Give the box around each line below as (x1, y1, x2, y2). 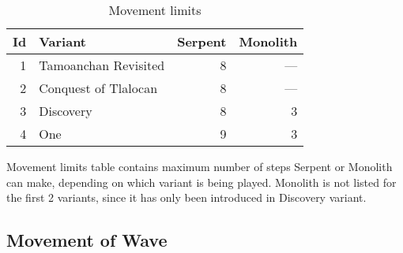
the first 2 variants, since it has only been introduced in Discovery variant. (6, 189, 367, 206)
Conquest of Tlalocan (39, 79, 158, 97)
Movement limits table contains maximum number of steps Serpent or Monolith (6, 158, 393, 174)
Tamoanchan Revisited (39, 56, 165, 74)
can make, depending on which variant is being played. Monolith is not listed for (6, 173, 397, 190)
